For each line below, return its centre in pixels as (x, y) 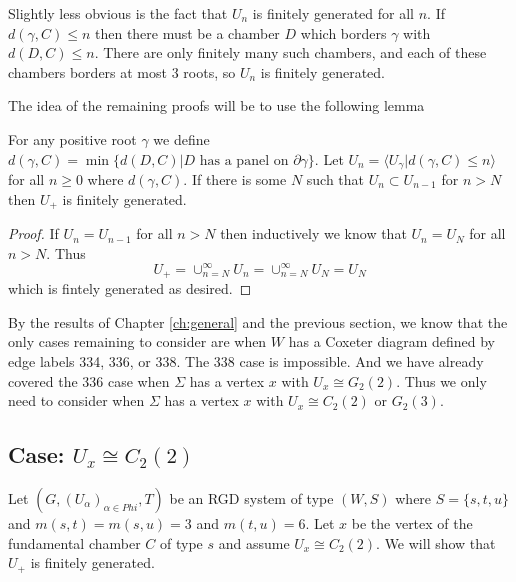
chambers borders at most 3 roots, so (122, 71)
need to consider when (76, 400)
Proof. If (33, 233)
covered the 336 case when (89, 380)
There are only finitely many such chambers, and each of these (295, 52)
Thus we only (445, 380)
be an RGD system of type (251, 497)
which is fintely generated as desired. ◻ (130, 288)
